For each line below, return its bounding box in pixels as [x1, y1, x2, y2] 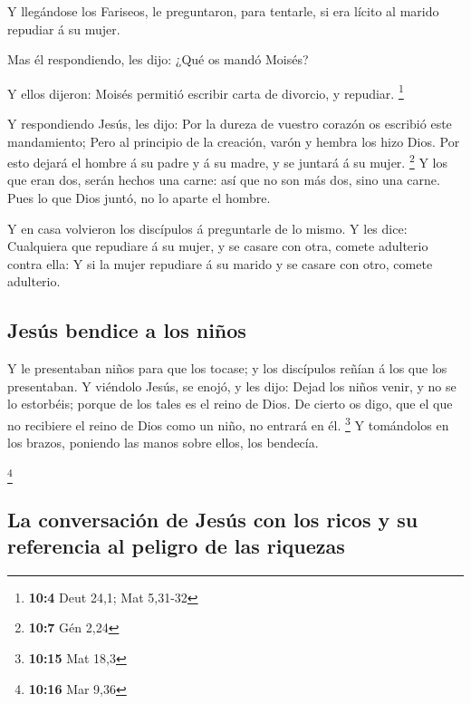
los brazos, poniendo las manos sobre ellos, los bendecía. [7, 433, 319, 452]
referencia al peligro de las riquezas [7, 531, 345, 559]
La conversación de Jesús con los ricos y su [7, 505, 418, 533]
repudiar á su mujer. [7, 19, 120, 38]
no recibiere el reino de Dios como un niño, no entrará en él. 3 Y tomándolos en [7, 413, 449, 434]
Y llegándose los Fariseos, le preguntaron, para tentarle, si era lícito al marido [7, 2, 439, 20]
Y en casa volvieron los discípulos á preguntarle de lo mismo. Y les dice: [7, 218, 408, 237]
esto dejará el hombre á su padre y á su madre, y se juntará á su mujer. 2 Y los [7, 150, 447, 171]
